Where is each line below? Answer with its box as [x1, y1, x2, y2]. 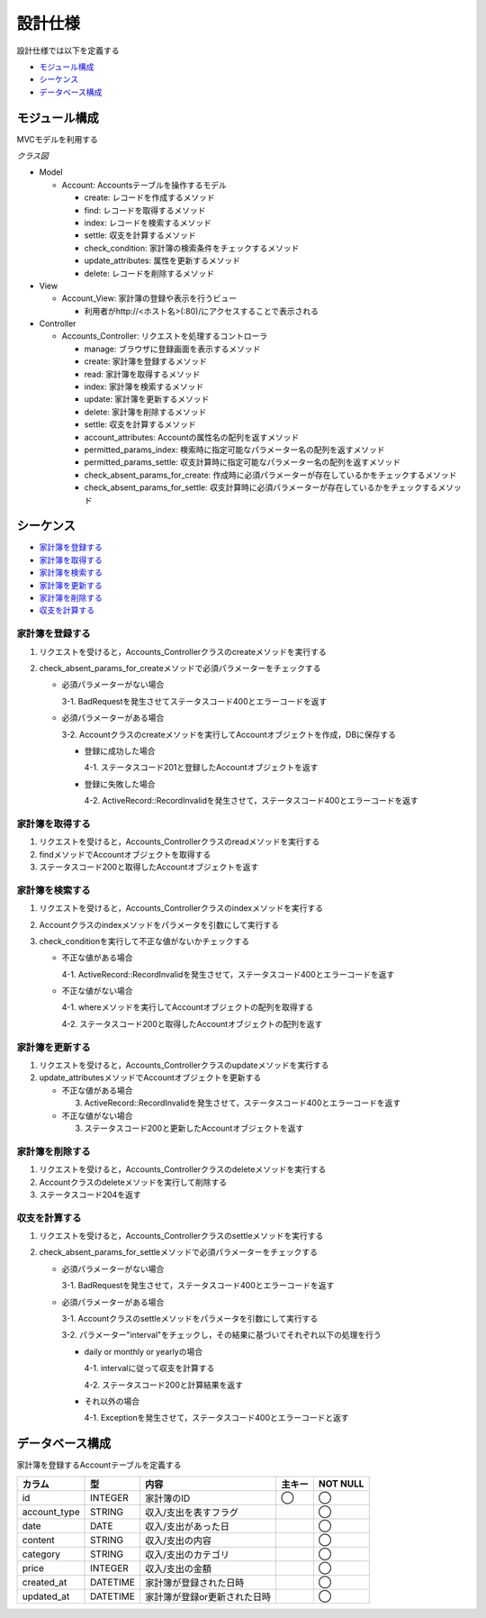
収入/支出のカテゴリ [144, 1548, 229, 1560]
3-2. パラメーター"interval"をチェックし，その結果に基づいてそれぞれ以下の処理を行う [61, 1330, 382, 1341]
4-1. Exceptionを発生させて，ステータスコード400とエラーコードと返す [84, 1413, 349, 1423]
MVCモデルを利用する [16, 133, 99, 144]
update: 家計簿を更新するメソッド [84, 394, 210, 404]
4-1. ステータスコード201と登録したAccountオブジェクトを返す [84, 762, 319, 773]
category [22, 1548, 61, 1560]
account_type [22, 1505, 80, 1518]
